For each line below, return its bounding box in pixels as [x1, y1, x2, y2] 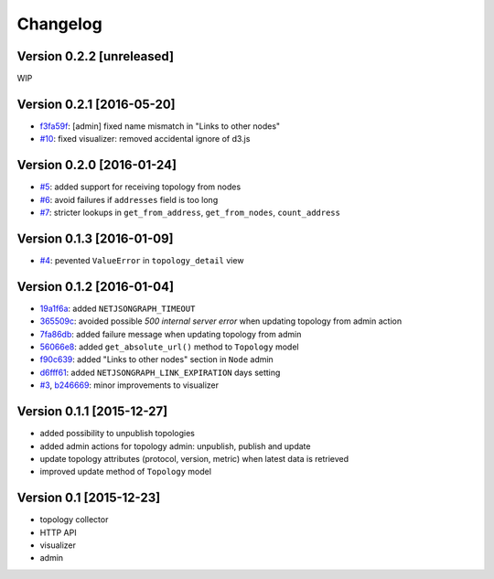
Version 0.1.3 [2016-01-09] [16, 231, 174, 246]
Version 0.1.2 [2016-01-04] [16, 279, 174, 295]
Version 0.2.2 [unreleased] [16, 48, 174, 64]
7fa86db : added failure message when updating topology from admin [39, 328, 302, 339]
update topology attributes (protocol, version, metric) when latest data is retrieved [39, 453, 349, 464]
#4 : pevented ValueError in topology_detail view [39, 254, 244, 265]
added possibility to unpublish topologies [39, 428, 196, 439]
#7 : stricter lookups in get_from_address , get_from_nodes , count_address [39, 207, 340, 219]
